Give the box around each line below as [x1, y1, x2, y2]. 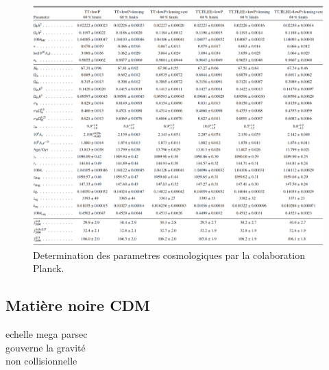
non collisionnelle [5, 354, 77, 368]
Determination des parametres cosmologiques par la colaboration [33, 247, 305, 262]
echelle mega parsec [5, 327, 88, 341]
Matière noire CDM [5, 295, 151, 316]
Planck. [33, 261, 64, 275]
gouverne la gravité [5, 340, 86, 354]
